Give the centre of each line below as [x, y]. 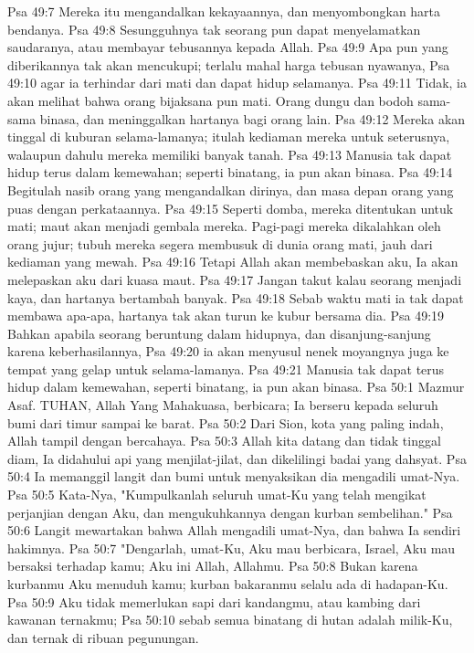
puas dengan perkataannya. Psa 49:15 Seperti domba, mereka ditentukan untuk [231, 208]
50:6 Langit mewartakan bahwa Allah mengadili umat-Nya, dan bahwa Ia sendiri [234, 530]
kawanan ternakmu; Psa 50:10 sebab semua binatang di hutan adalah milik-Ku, [230, 620]
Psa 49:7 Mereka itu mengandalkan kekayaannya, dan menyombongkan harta [224, 11]
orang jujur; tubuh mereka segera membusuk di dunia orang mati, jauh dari [220, 243]
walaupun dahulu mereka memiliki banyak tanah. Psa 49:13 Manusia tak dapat [230, 154]
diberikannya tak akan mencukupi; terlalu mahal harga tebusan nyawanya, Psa [229, 64]
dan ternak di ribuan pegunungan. [103, 637]
